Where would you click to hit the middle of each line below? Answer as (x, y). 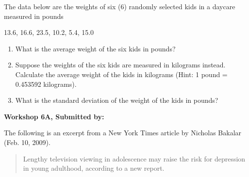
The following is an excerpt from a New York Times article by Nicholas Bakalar (123, 133)
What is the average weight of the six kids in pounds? (95, 48)
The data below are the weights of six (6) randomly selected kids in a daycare (120, 6)
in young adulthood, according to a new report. (94, 168)
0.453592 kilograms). (46, 84)
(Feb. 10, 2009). (27, 142)
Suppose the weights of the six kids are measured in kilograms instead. (120, 65)
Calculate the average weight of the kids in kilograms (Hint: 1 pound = (121, 74)
